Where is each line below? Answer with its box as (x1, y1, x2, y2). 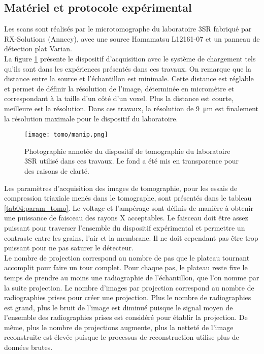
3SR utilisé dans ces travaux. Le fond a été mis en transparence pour (24, 155, 239, 166)
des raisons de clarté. (24, 165, 89, 176)
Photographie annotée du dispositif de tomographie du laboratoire (24, 145, 230, 156)
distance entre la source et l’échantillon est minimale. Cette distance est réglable (4, 73, 254, 84)
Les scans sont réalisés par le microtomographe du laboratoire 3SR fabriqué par (4, 23, 252, 34)
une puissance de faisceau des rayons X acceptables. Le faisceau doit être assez (4, 212, 248, 223)
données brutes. (4, 342, 53, 352)
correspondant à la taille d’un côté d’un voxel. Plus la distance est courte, (4, 93, 234, 104)
